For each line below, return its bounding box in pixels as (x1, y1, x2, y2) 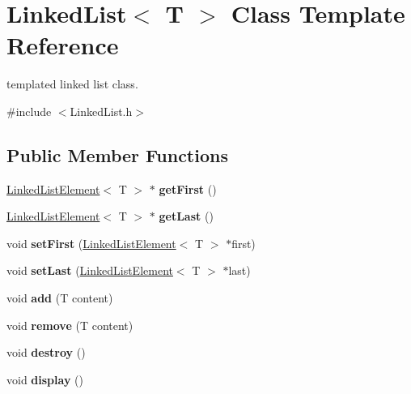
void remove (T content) (6, 316, 133, 333)
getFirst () (159, 180, 217, 197)
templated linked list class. (6, 75, 138, 92)
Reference (6, 28, 119, 62)
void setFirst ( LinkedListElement (6, 234, 176, 251)
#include (6, 102, 52, 119)
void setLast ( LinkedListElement (6, 262, 173, 279)
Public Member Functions (6, 142, 228, 167)
